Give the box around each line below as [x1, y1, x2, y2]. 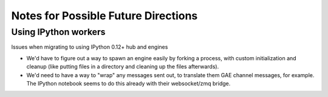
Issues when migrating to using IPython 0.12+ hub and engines [11, 43, 168, 51]
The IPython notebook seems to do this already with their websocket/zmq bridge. [26, 80, 231, 87]
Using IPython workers [11, 27, 106, 37]
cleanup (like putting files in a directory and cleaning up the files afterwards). [26, 63, 219, 70]
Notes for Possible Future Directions [11, 9, 198, 22]
